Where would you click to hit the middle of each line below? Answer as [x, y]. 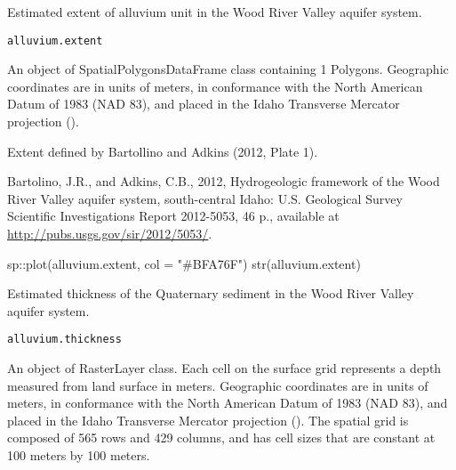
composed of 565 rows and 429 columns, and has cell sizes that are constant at [221, 438]
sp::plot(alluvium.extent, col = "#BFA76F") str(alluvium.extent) [184, 263]
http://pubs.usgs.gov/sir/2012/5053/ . [110, 233]
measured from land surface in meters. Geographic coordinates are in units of [218, 385]
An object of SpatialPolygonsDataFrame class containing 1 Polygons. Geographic [228, 69]
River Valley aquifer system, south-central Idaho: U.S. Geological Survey [205, 198]
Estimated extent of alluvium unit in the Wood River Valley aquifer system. [215, 12]
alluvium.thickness [64, 340]
